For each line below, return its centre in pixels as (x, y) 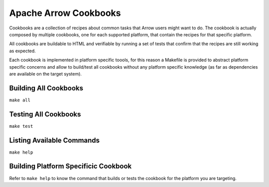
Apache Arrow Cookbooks (65, 13)
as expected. (22, 51)
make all (20, 100)
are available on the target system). (46, 74)
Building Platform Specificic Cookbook (70, 166)
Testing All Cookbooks (45, 114)
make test (21, 126)
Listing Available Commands (54, 140)
